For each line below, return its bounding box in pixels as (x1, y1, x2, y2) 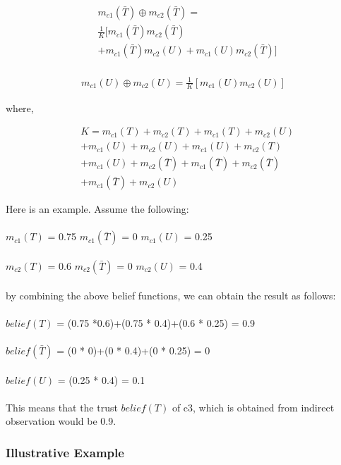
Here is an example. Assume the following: (6, 201, 189, 216)
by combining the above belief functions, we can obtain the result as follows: (6, 287, 336, 302)
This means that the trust (6, 399, 118, 414)
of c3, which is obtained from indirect (172, 399, 335, 414)
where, (6, 100, 34, 115)
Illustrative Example (6, 443, 124, 461)
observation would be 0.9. (6, 414, 116, 428)
